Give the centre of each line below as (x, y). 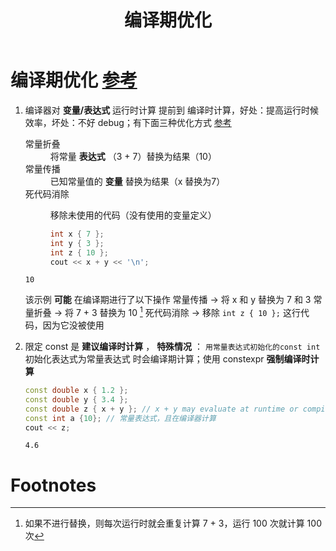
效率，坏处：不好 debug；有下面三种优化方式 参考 (128, 122)
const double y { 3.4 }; (76, 399)
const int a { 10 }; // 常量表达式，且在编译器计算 (120, 418)
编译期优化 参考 (74, 80)
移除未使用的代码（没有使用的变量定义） (133, 215)
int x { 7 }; (77, 234)
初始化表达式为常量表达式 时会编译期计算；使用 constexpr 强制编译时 (167, 359)
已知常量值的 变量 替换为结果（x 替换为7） (137, 181)
